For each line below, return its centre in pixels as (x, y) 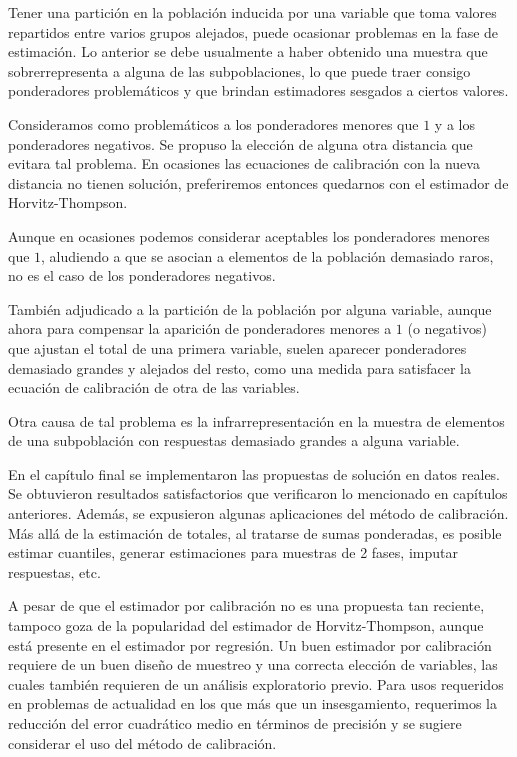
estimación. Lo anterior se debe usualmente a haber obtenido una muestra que (248, 51)
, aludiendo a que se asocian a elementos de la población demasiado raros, (267, 255)
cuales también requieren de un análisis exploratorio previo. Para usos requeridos (256, 683)
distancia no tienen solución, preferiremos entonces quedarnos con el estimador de (258, 182)
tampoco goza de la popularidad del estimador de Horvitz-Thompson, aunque (246, 625)
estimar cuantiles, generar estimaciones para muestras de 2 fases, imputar (233, 552)
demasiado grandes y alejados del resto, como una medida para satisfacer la (239, 367)
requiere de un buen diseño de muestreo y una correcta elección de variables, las (253, 664)
